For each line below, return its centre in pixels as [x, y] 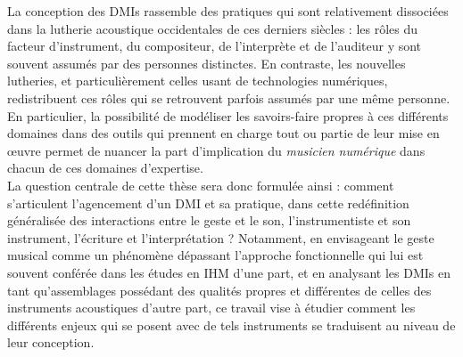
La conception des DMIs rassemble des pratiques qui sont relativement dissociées [228, 11]
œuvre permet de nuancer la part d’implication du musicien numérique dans [216, 150]
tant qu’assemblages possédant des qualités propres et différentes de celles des [219, 290]
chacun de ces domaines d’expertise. [105, 168]
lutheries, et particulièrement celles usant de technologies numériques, [198, 81]
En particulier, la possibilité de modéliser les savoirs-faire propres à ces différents [228, 115]
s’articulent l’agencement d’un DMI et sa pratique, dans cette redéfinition [208, 203]
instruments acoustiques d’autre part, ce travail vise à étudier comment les [211, 308]
